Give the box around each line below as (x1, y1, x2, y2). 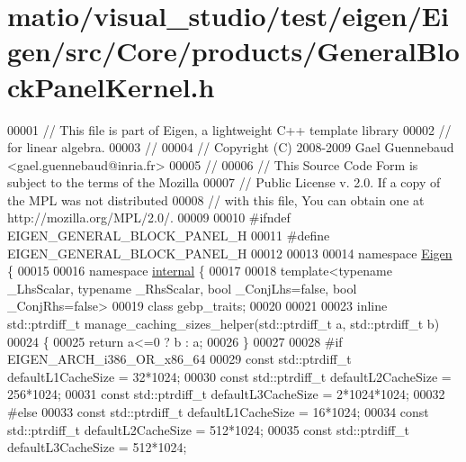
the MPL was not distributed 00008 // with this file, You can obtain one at (7, 190, 425, 209)
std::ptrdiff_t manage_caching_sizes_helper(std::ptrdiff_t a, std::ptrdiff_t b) (7, 314, 440, 333)
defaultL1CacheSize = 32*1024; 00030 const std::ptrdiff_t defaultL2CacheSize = (7, 367, 452, 385)
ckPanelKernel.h (7, 68, 215, 104)
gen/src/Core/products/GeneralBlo (7, 32, 460, 69)
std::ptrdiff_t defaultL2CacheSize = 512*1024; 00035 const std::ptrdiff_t (7, 420, 409, 439)
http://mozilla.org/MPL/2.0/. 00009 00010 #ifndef (7, 208, 291, 227)
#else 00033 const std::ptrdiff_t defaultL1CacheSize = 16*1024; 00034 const (7, 403, 429, 421)
